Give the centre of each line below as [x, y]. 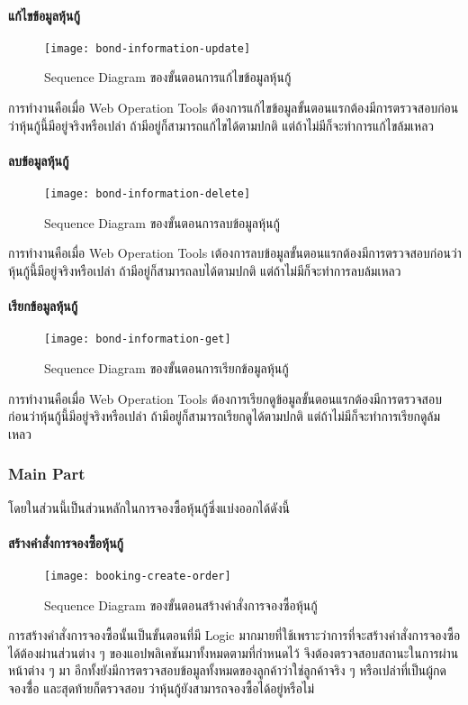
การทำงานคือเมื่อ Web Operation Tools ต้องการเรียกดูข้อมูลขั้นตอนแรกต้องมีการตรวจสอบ [225, 398]
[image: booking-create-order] [138, 576]
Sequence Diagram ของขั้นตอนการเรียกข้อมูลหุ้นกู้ [166, 367]
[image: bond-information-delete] [148, 194]
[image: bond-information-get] [138, 339]
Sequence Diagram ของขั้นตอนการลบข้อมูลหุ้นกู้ [162, 222]
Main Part [47, 474]
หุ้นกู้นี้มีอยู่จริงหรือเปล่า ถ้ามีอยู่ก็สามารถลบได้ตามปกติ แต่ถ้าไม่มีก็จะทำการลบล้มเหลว [205, 270]
